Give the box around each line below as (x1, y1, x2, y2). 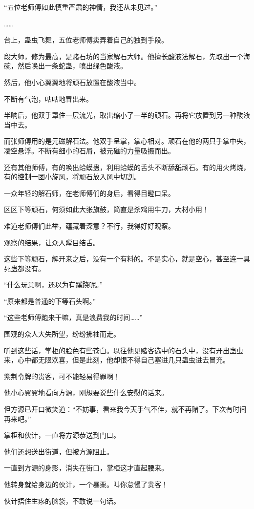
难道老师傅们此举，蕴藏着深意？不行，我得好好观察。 (4, 220, 175, 231)
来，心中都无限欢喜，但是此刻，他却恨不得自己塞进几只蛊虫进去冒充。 (4, 355, 230, 365)
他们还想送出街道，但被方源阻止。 (4, 446, 113, 456)
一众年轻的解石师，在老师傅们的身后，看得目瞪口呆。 (4, 188, 175, 198)
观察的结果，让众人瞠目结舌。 (4, 237, 100, 247)
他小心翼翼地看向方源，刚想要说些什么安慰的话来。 (4, 387, 168, 398)
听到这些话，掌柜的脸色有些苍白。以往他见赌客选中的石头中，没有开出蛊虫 (4, 345, 243, 355)
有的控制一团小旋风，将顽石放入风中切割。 (4, 171, 141, 182)
